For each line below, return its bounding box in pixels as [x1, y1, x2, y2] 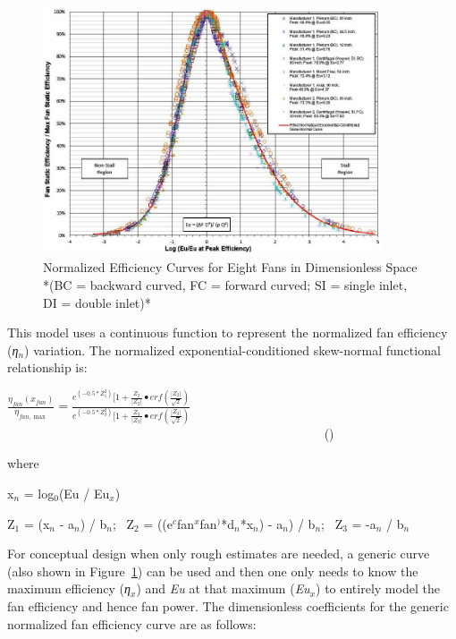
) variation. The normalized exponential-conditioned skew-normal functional [24, 340, 441, 359]
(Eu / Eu [58, 483, 110, 502]
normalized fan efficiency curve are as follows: [7, 614, 257, 633]
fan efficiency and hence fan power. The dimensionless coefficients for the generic [7, 596, 449, 615]
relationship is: [7, 358, 88, 377]
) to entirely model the [316, 579, 440, 598]
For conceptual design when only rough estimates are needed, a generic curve [7, 544, 430, 563]
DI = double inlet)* [43, 293, 151, 311]
